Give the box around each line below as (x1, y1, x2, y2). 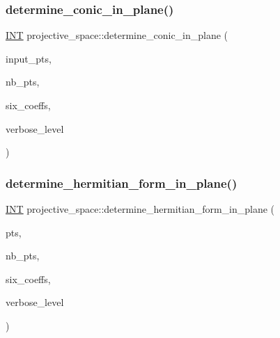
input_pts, (6, 51, 52, 65)
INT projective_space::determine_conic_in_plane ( (6, 28, 228, 42)
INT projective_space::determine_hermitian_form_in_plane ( (6, 202, 275, 216)
